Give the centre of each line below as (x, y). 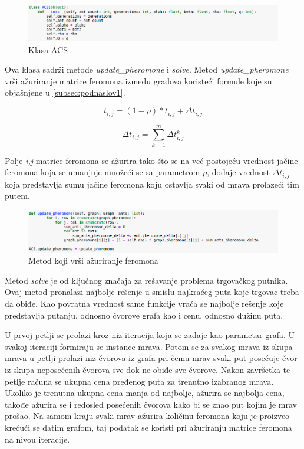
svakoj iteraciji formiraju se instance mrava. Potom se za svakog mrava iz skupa (149, 346)
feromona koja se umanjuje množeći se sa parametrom (103, 172)
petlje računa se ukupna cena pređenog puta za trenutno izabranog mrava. (139, 381)
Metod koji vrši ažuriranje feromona (93, 260)
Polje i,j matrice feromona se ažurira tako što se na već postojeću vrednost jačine (151, 160)
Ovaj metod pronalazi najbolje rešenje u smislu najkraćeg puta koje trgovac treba (152, 292)
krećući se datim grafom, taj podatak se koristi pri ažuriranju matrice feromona (148, 427)
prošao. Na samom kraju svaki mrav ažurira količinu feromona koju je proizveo (147, 416)
